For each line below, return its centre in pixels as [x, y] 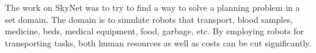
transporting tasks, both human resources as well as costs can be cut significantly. [158, 42]
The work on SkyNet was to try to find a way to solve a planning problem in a [152, 7]
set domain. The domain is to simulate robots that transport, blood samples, [149, 19]
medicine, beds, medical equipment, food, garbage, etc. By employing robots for [154, 31]
